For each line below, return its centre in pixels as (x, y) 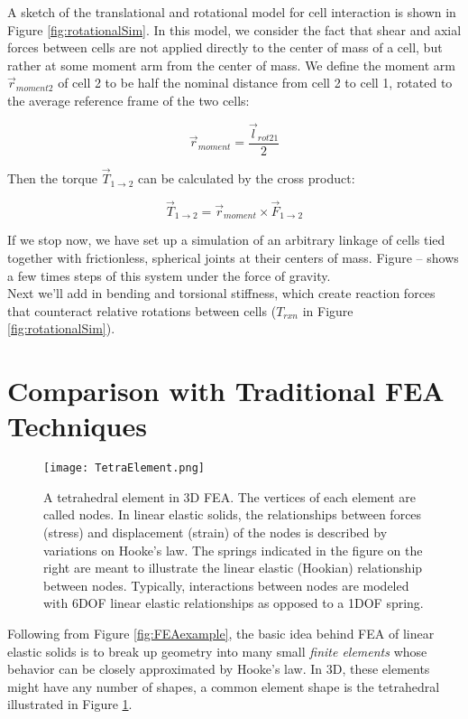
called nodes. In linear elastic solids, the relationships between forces (233, 514)
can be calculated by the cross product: (247, 178)
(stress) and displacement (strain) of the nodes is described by (216, 532)
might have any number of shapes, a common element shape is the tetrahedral (224, 686)
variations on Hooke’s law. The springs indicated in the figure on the (233, 550)
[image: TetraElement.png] (124, 468)
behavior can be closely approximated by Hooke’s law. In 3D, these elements (219, 669)
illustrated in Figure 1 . (70, 704)
